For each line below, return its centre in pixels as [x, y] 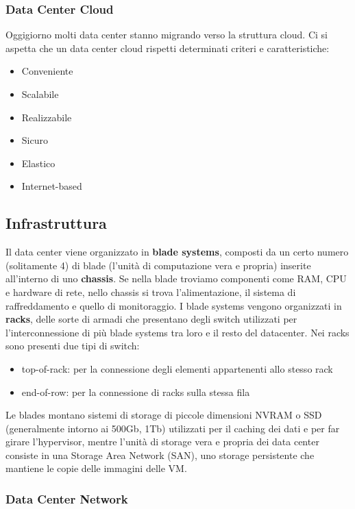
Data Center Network [67, 499]
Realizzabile [47, 117]
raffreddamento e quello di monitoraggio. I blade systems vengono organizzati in [174, 305]
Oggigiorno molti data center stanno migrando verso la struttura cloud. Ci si [167, 35]
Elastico [38, 163]
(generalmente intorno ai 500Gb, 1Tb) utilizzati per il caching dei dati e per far [173, 428]
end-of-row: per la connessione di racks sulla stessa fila [136, 392]
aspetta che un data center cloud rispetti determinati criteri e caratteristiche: [168, 48]
